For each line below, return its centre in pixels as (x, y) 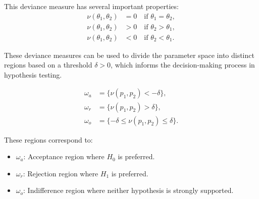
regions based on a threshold (48, 65)
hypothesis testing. (33, 74)
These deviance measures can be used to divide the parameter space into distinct (129, 55)
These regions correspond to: (48, 139)
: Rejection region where (61, 173)
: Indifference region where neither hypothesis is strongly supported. (128, 190)
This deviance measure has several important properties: (91, 6)
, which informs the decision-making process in (183, 65)
